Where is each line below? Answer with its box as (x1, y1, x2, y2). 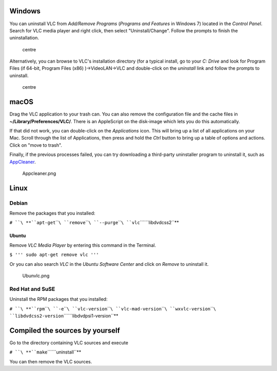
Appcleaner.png (22, 170, 56, 177)
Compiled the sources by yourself (9, 326, 121, 335)
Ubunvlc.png (22, 272, 50, 279)
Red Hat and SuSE (9, 285, 55, 292)
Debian (9, 199, 28, 206)
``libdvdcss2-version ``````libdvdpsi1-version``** (9, 313, 118, 319)
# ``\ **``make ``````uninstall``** (9, 349, 82, 355)
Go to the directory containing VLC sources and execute (9, 339, 128, 346)
